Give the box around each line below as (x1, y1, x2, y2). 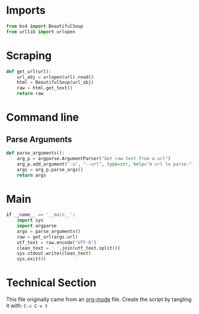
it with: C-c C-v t (6, 302, 49, 309)
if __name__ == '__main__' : (6, 212, 76, 218)
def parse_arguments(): (6, 150, 65, 156)
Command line (6, 111, 79, 124)
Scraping (6, 49, 52, 62)
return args (17, 172, 46, 178)
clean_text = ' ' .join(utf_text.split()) (17, 245, 120, 251)
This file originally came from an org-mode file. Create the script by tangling (6, 296, 192, 303)
